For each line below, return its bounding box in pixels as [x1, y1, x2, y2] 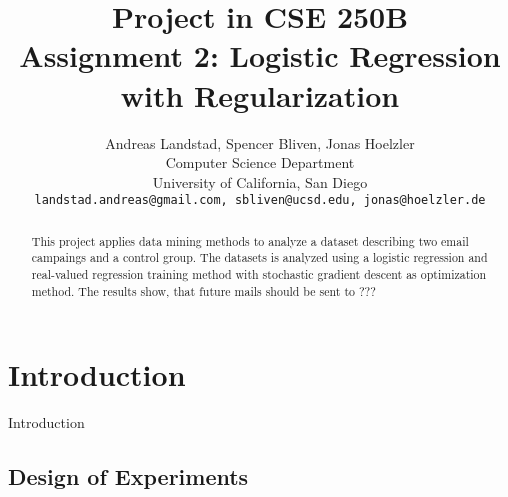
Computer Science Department [165, 152, 355, 173]
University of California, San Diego [152, 171, 368, 192]
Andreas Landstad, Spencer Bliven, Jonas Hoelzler [105, 132, 415, 153]
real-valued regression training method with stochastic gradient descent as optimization [31, 266, 487, 283]
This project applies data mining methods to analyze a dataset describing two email [31, 232, 469, 249]
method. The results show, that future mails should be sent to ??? [31, 282, 376, 299]
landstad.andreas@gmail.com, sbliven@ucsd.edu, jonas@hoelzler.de [34, 193, 486, 208]
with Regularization [120, 74, 400, 115]
